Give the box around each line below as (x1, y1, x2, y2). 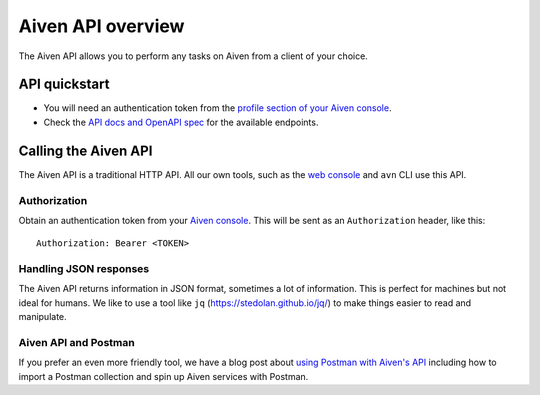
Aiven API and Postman (18, 335, 135, 349)
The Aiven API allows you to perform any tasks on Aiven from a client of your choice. (18, 50, 369, 62)
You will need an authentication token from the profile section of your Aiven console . (43, 102, 392, 114)
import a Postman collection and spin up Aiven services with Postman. (18, 370, 309, 382)
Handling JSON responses (18, 262, 150, 276)
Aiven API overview (18, 15, 185, 37)
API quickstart (18, 76, 110, 93)
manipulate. (18, 311, 67, 323)
